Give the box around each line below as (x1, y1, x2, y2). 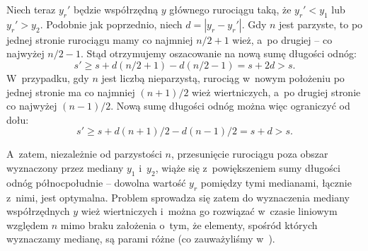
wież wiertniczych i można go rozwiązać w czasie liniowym (81, 204, 338, 218)
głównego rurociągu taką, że (169, 2, 292, 16)
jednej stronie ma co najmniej (6, 84, 135, 99)
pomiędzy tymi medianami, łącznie (200, 175, 352, 189)
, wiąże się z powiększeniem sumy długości (155, 160, 340, 175)
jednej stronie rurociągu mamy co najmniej (6, 32, 193, 47)
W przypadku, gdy (6, 70, 89, 85)
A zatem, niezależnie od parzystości (6, 146, 162, 161)
